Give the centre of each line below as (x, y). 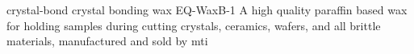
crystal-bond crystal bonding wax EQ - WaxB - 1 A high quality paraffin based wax (207, 10)
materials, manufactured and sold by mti (107, 41)
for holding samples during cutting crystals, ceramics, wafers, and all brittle (194, 25)
